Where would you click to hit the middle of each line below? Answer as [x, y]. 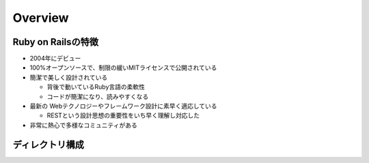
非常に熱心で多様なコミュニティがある [84, 125]
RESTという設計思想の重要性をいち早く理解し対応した [123, 115]
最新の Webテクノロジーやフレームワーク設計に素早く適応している [124, 106]
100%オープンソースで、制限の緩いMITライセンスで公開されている [123, 68]
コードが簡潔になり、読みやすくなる [98, 96]
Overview [41, 18]
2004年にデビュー [55, 59]
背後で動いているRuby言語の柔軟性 [96, 87]
